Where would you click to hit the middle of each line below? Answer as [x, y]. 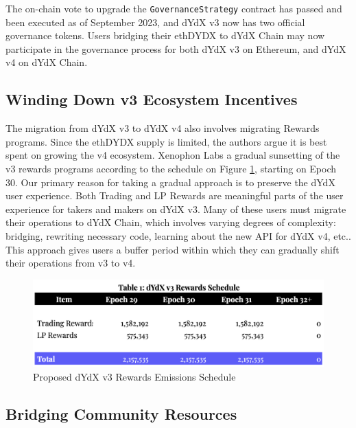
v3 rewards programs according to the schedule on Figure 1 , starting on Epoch [171, 169]
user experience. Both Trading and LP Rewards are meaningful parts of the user [175, 195]
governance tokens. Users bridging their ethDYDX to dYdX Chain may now [165, 35]
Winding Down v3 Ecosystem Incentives [152, 99]
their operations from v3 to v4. [71, 263]
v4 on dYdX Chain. [47, 62]
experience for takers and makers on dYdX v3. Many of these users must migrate [176, 209]
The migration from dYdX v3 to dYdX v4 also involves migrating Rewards [163, 128]
